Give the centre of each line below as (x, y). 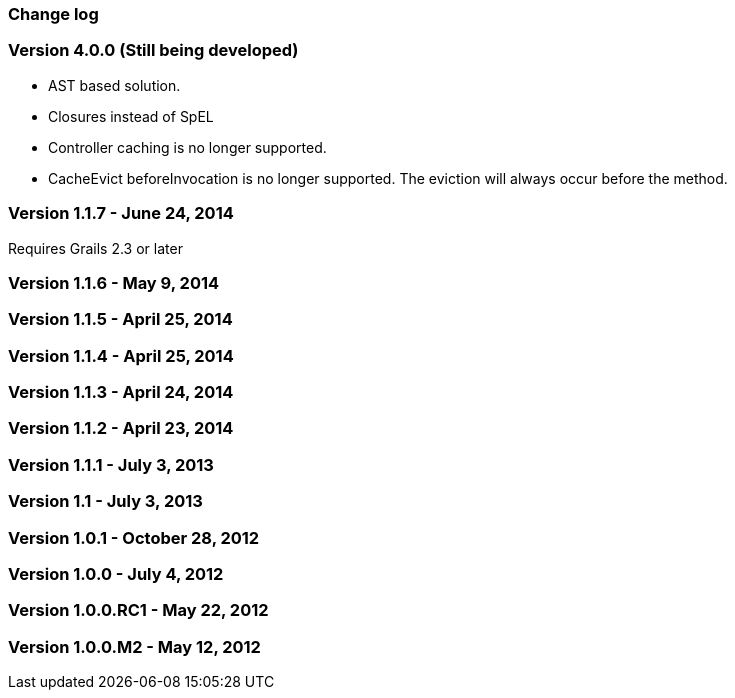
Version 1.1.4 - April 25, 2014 (121, 355)
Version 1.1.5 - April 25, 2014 (120, 319)
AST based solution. (114, 85)
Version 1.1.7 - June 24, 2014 (121, 213)
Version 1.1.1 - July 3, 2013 (111, 464)
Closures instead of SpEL (131, 116)
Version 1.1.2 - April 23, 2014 (121, 428)
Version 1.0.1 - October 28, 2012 (134, 537)
